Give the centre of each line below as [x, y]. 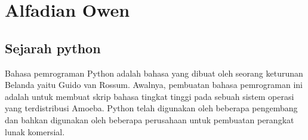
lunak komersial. [35, 131]
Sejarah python [53, 48]
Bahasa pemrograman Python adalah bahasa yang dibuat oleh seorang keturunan [154, 73]
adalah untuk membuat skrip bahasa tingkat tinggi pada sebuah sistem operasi [150, 96]
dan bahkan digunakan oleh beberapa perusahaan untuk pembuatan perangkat [150, 119]
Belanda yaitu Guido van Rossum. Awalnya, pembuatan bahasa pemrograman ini [154, 85]
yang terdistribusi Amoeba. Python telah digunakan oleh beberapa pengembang [151, 108]
